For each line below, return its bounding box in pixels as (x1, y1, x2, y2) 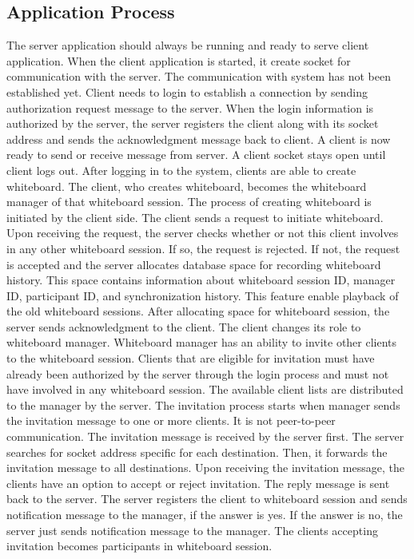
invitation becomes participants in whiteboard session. (6, 537, 273, 554)
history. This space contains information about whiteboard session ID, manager (6, 272, 396, 288)
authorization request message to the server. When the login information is (6, 99, 374, 116)
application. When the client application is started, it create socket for (6, 52, 351, 69)
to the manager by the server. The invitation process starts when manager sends (6, 396, 400, 413)
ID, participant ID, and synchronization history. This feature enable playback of (6, 287, 399, 303)
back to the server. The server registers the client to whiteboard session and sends (6, 490, 408, 507)
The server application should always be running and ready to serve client (6, 37, 369, 54)
